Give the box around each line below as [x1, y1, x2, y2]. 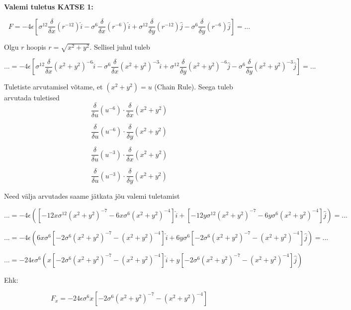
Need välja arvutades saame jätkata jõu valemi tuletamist [4, 191, 180, 201]
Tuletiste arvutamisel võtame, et [4, 81, 103, 92]
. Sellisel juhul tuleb [89, 41, 150, 52]
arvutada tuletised [4, 92, 60, 103]
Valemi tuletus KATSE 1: [4, 1, 93, 11]
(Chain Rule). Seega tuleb [154, 81, 233, 92]
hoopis [26, 41, 46, 52]
